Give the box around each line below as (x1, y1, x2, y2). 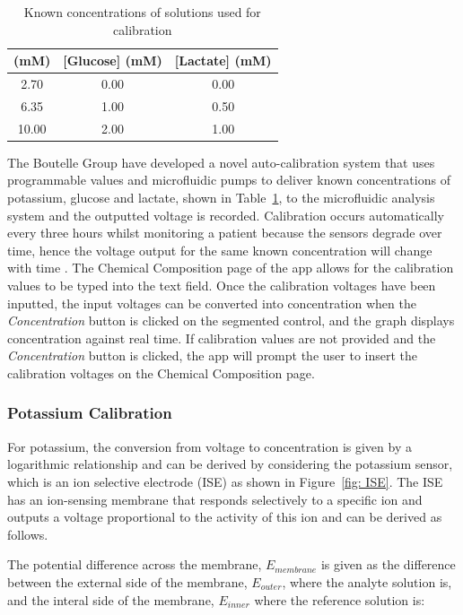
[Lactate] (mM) (174, 51, 272, 70)
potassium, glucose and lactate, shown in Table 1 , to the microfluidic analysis (7, 188, 435, 206)
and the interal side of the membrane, (7, 590, 214, 609)
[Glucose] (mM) (63, 51, 162, 70)
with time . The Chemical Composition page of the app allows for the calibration (7, 258, 454, 277)
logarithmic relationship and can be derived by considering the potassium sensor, (7, 455, 453, 473)
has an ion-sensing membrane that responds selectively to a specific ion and (7, 489, 423, 508)
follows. (7, 524, 48, 543)
